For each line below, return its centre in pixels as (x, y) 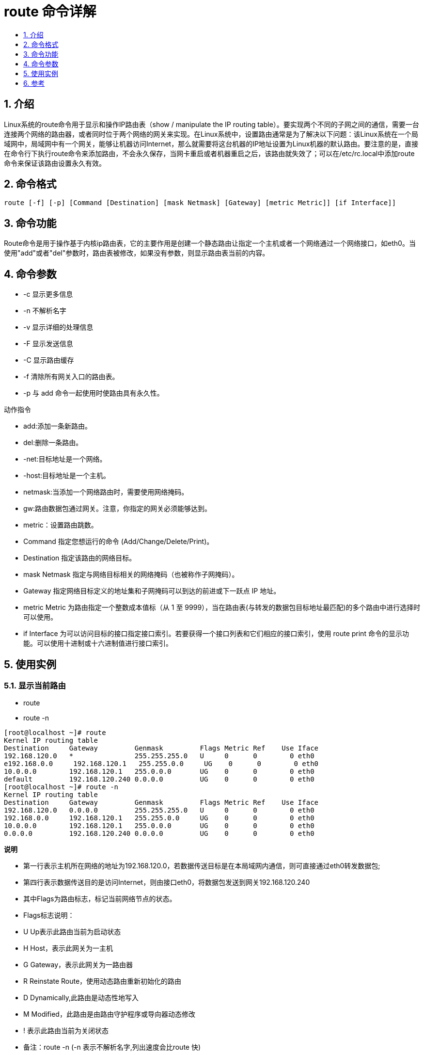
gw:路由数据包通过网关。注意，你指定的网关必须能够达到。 (118, 509)
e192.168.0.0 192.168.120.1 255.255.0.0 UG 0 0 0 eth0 (161, 764)
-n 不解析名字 (45, 311)
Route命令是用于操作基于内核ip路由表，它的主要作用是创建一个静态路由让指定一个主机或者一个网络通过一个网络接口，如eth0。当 (210, 243)
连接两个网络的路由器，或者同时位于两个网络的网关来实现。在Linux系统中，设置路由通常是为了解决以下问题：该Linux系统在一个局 (211, 134)
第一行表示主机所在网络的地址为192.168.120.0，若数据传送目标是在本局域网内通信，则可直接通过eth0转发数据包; (202, 866)
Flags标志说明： (49, 915)
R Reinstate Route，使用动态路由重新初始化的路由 (102, 981)
